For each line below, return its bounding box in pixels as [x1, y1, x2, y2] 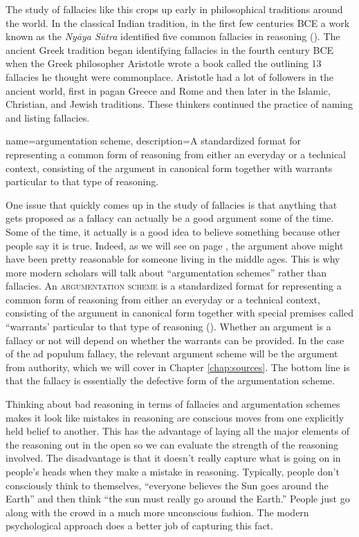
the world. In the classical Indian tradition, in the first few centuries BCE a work [6, 15, 350, 30]
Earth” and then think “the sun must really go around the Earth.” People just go [6, 491, 350, 506]
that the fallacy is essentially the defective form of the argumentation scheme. [6, 373, 335, 388]
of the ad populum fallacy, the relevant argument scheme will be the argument [6, 346, 338, 361]
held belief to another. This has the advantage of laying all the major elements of [6, 424, 349, 438]
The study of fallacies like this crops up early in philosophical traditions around [6, 2, 343, 16]
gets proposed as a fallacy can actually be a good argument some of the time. [6, 211, 334, 225]
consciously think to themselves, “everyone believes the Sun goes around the [6, 478, 329, 492]
